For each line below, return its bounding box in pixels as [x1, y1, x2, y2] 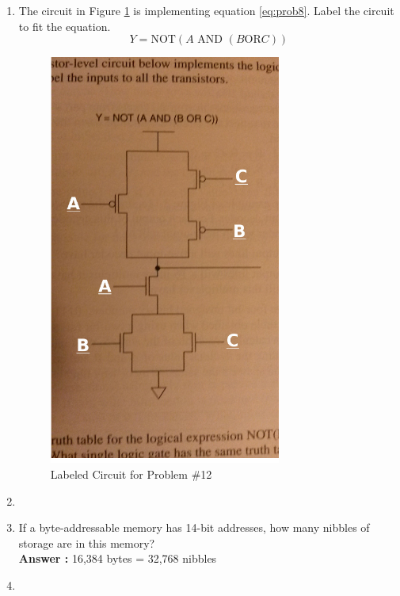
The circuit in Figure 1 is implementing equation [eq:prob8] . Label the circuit [18, 2, 394, 18]
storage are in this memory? [18, 534, 155, 551]
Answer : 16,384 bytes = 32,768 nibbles [18, 550, 217, 567]
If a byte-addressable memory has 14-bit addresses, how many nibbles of [18, 519, 370, 536]
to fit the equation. [18, 17, 111, 34]
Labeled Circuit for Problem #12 [50, 465, 212, 482]
